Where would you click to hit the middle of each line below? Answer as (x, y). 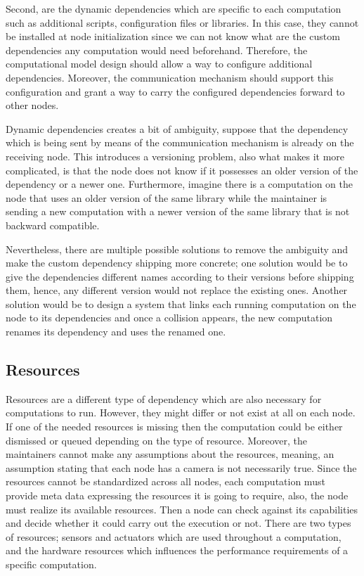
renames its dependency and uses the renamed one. (116, 332)
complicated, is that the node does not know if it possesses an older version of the (182, 170)
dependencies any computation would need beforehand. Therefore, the (157, 50)
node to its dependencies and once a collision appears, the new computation (169, 318)
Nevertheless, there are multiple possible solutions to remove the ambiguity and (177, 249)
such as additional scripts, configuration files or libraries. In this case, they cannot (182, 22)
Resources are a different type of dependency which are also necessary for (164, 398)
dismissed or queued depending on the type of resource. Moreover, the (157, 440)
